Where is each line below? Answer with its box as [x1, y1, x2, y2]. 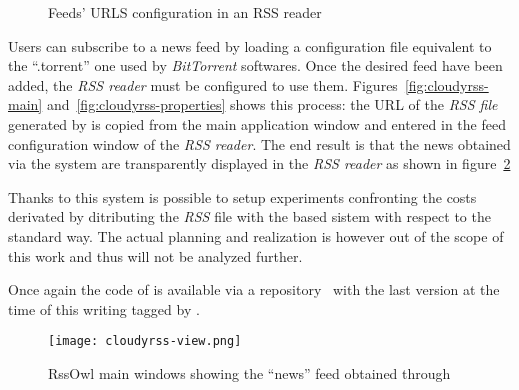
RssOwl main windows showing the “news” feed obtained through [48, 362, 451, 383]
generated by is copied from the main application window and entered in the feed [8, 113, 506, 134]
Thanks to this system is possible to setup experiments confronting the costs [8, 186, 477, 207]
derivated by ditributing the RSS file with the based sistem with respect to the [8, 206, 491, 227]
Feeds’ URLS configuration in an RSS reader [48, 2, 322, 22]
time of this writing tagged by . [8, 298, 200, 319]
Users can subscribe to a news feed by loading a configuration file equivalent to [8, 35, 492, 56]
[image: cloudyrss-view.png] [48, 334, 242, 349]
